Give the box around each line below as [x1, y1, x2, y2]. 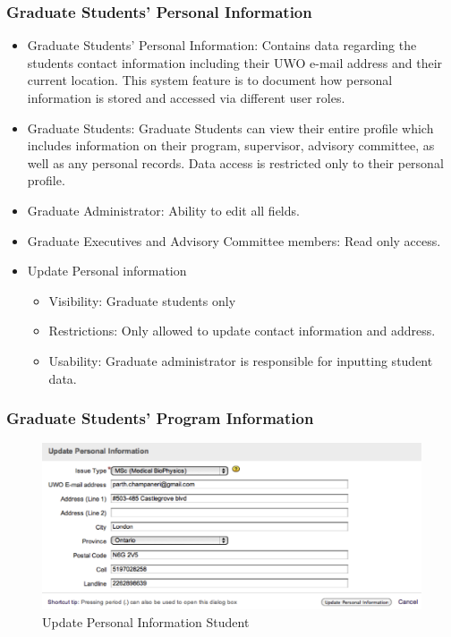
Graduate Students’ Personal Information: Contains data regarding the [27, 36, 417, 55]
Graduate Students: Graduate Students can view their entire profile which [27, 118, 434, 137]
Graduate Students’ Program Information [6, 407, 314, 429]
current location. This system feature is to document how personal [27, 71, 393, 89]
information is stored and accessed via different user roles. [27, 89, 345, 106]
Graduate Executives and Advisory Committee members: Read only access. [27, 231, 441, 250]
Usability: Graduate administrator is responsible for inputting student [48, 351, 433, 369]
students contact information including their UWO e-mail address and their [27, 53, 443, 72]
